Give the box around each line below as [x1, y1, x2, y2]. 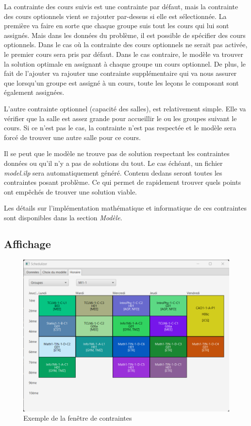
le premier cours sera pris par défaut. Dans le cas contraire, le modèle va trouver [4, 49, 243, 59]
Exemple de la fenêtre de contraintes [23, 413, 132, 423]
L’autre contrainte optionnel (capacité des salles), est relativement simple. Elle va [4, 103, 246, 113]
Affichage [4, 236, 51, 251]
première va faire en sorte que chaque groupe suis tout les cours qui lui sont [4, 20, 229, 31]
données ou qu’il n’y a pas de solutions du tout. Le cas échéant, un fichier [4, 158, 223, 168]
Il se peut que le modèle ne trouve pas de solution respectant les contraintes [4, 148, 230, 159]
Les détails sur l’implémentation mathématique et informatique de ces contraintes [4, 203, 247, 213]
